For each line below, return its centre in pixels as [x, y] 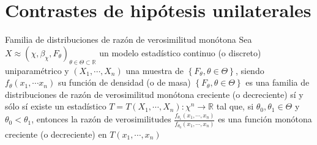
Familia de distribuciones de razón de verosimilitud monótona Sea [129, 39]
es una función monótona [265, 119]
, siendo [250, 70]
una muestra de [155, 70]
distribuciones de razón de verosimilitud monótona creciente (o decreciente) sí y [154, 94]
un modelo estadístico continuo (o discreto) [180, 52]
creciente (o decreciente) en [56, 134]
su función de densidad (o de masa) [124, 82]
